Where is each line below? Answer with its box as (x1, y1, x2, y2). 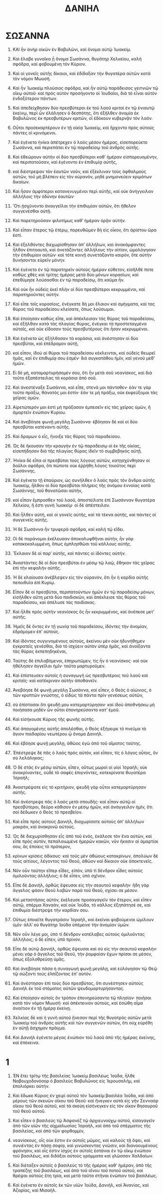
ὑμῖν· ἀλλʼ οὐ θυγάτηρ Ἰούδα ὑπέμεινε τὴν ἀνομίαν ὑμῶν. (12, 922, 130, 928)
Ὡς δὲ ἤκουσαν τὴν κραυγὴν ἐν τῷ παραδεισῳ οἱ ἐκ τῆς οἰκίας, (12, 443, 141, 449)
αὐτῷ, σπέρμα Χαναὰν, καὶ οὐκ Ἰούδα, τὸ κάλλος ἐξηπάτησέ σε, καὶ (12, 902, 151, 908)
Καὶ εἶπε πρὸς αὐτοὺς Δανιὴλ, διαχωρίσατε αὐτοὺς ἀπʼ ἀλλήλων (12, 818, 145, 824)
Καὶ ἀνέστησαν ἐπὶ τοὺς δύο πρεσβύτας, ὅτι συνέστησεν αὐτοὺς (12, 980, 144, 986)
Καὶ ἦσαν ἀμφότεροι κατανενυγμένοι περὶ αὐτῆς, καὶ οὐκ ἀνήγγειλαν (12, 188, 154, 194)
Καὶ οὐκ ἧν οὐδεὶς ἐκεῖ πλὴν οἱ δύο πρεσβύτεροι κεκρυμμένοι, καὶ (12, 286, 145, 292)
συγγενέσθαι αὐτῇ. (12, 208, 52, 214)
